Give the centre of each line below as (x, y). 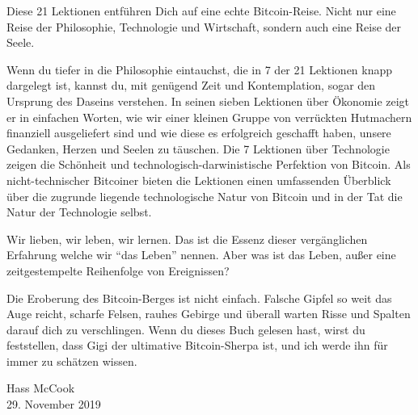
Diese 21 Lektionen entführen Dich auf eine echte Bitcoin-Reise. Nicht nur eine (201, 10)
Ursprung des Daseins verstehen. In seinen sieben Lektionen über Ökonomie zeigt (208, 101)
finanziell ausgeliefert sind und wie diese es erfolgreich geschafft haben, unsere (199, 133)
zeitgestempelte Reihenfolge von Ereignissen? (118, 270)
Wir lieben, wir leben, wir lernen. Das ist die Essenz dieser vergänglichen (187, 239)
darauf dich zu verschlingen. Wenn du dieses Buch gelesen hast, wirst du (186, 329)
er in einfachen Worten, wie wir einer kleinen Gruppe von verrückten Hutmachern (209, 117)
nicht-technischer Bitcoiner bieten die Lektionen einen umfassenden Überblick (199, 180)
